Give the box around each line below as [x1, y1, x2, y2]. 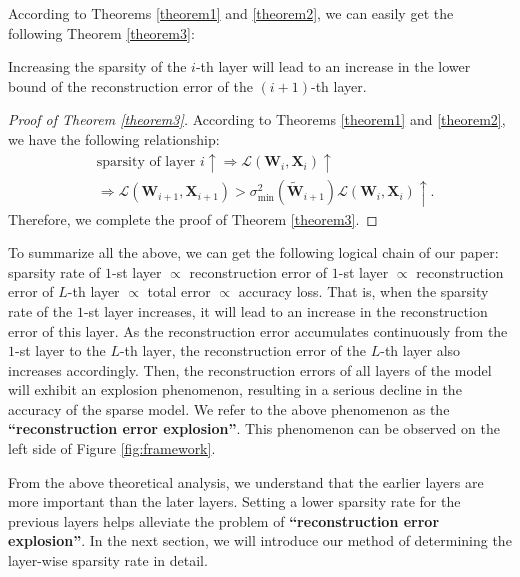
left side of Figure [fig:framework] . [8, 438, 216, 459]
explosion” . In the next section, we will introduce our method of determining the [8, 530, 512, 551]
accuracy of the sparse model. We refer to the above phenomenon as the [8, 398, 450, 419]
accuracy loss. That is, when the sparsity [238, 281, 489, 302]
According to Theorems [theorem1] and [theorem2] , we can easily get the [8, 3, 454, 23]
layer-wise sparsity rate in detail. [8, 550, 208, 571]
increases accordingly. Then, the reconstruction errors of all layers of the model [8, 359, 492, 380]
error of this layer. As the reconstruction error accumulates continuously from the [8, 320, 508, 341]
